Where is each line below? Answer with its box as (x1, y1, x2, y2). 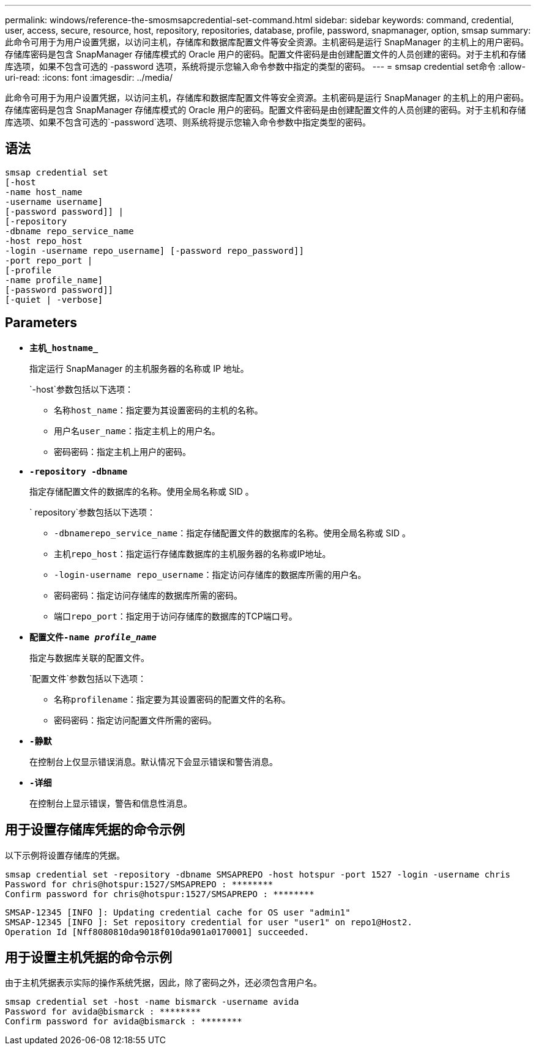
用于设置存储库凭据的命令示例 (5, 822, 185, 838)
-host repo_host (5, 235, 83, 246)
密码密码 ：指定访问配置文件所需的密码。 (54, 714, 217, 725)
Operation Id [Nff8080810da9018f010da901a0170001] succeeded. (5, 926, 310, 937)
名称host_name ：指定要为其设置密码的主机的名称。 (54, 404, 263, 415)
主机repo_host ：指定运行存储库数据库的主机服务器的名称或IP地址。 (54, 548, 331, 559)
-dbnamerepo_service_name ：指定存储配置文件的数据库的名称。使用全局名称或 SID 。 (54, 527, 411, 538)
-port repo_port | (5, 255, 93, 265)
